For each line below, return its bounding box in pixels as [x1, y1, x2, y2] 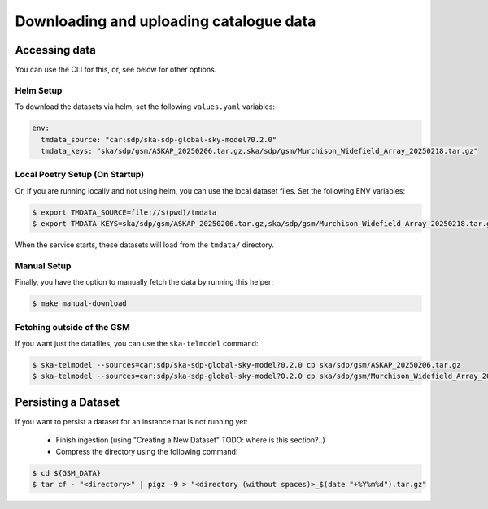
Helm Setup [15, 85, 63, 96]
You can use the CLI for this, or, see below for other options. [15, 65, 217, 75]
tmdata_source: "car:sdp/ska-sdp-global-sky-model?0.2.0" [41, 135, 277, 144]
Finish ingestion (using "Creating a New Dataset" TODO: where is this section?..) [55, 435, 325, 445]
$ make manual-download [32, 299, 128, 308]
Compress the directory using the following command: [55, 446, 238, 456]
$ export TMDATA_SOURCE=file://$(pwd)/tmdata [32, 207, 217, 217]
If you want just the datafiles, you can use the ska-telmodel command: [15, 338, 259, 348]
